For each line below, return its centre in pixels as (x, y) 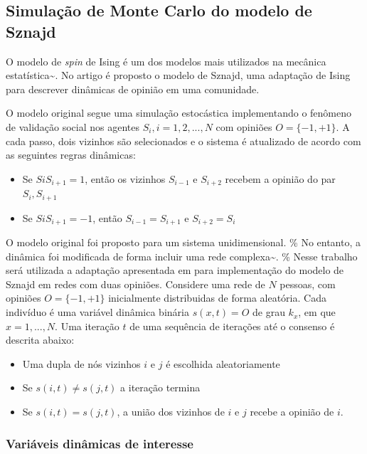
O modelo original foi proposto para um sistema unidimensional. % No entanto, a (183, 242)
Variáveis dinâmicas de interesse (100, 443)
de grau (268, 312)
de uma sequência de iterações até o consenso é (232, 326)
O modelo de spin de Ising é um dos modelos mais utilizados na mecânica (166, 61)
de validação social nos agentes (73, 126)
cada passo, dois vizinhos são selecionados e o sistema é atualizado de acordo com (183, 141)
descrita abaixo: (40, 340)
